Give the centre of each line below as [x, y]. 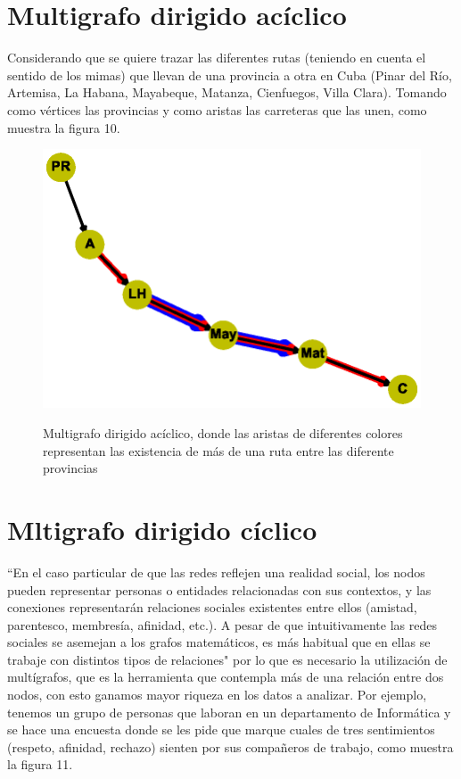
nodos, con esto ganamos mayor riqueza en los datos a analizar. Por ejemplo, [217, 695]
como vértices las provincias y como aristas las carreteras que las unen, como [217, 109]
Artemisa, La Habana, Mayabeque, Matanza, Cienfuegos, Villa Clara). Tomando [227, 92]
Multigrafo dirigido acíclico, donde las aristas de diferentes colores [223, 433]
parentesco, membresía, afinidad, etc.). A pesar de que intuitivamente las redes [222, 624]
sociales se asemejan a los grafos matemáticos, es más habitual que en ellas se [219, 642]
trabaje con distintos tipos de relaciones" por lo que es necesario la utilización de [227, 659]
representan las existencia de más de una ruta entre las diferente [218, 450]
